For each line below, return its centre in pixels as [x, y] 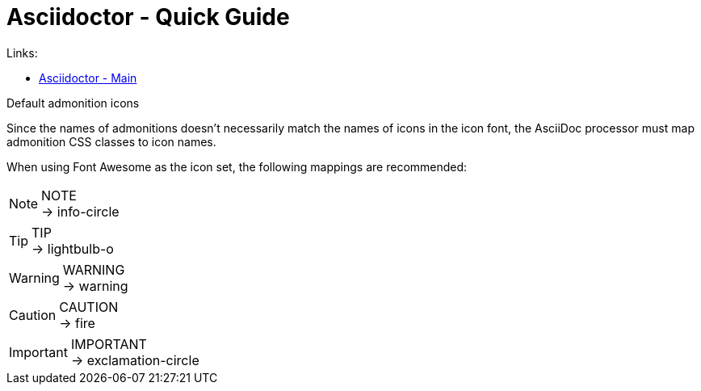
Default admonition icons [73, 103]
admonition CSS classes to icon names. [111, 141]
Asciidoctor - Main [88, 78]
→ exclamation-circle [135, 360]
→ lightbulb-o [73, 248]
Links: [22, 53]
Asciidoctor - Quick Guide [148, 17]
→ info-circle [80, 211]
